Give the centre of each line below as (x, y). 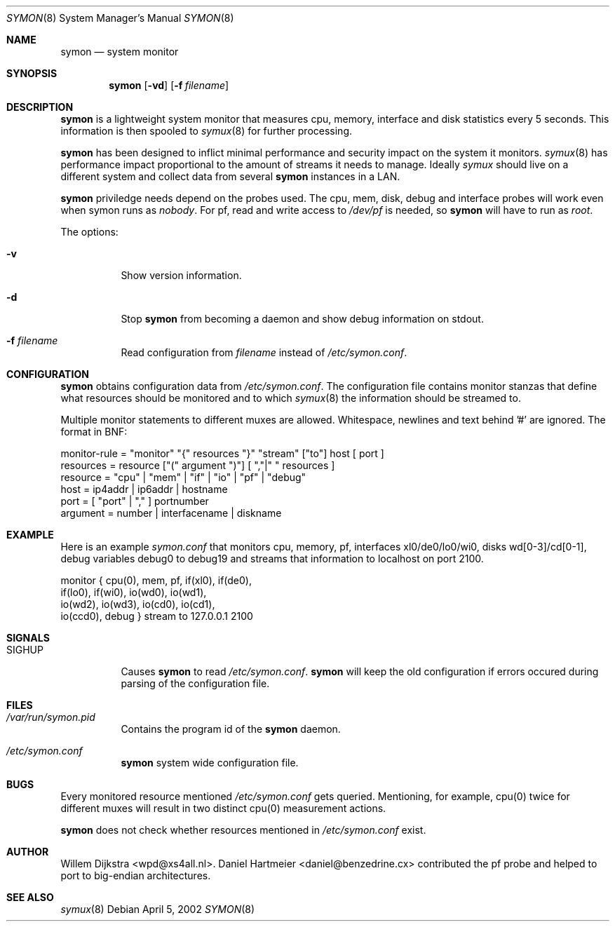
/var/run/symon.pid (51, 717)
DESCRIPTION (40, 107)
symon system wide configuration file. (210, 763)
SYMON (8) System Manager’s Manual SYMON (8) (120, 18)
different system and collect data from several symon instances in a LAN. (230, 176)
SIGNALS (28, 638)
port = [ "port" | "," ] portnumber (135, 501)
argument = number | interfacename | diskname (171, 513)
